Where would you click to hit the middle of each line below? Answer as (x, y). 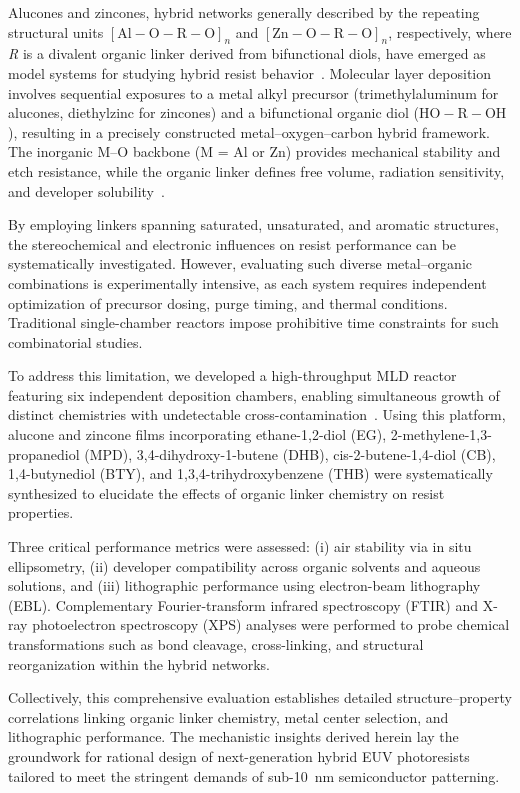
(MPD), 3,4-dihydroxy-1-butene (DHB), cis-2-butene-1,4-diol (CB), (290, 453)
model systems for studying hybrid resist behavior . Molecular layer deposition (250, 72)
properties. (41, 512)
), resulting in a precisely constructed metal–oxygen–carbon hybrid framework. (249, 131)
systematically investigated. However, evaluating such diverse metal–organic (240, 263)
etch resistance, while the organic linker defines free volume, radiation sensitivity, (256, 170)
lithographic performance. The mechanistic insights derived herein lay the (233, 736)
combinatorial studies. (75, 341)
